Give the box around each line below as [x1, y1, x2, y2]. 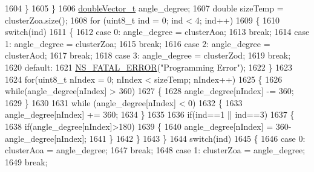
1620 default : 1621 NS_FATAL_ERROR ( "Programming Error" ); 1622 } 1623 [5, 60, 293, 73]
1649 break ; [5, 155, 48, 168]
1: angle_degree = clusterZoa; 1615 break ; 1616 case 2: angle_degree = [5, 37, 270, 49]
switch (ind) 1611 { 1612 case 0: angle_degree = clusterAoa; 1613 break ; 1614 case [5, 25, 310, 38]
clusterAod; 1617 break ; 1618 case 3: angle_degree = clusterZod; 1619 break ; [5, 49, 291, 62]
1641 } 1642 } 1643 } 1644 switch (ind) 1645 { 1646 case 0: [89, 132, 306, 144]
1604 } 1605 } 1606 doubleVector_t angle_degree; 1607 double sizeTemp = [5, 2, 284, 14]
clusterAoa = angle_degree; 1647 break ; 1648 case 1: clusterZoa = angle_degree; [5, 144, 306, 156]
